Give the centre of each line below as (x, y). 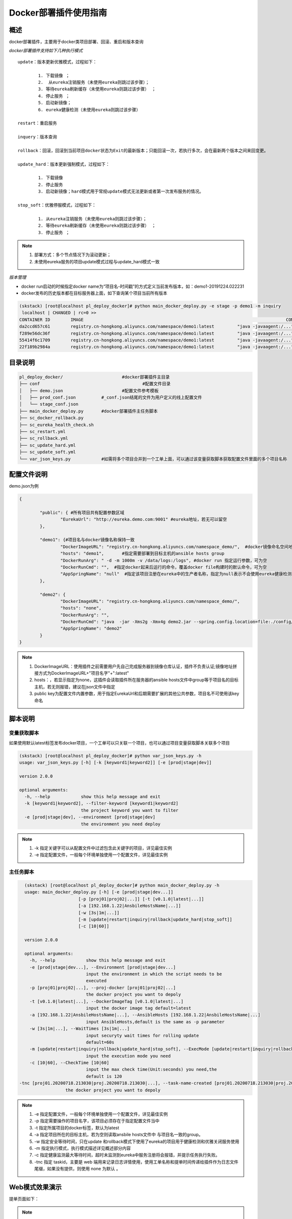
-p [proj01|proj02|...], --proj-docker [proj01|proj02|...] (103, 988)
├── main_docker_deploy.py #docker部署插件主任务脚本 (89, 411)
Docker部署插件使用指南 (58, 13)
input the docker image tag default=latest (139, 1008)
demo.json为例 (24, 486)
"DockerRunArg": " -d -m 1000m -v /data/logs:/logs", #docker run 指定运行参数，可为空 (164, 560)
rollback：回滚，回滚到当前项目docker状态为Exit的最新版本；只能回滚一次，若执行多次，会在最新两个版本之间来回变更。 (143, 150)
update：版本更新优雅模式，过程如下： (57, 62)
